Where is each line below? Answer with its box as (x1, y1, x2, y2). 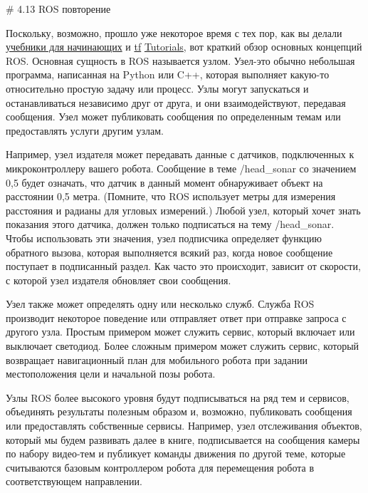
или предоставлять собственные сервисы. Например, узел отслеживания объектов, (6, 418, 362, 433)
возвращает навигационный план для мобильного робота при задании (6, 352, 307, 367)
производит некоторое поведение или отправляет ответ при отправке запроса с (6, 310, 347, 325)
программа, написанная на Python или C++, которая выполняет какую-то (6, 67, 330, 82)
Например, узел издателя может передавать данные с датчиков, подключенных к (6, 147, 354, 162)
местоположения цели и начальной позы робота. (6, 366, 216, 381)
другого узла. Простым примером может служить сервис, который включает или (6, 324, 355, 339)
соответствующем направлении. (6, 474, 142, 489)
